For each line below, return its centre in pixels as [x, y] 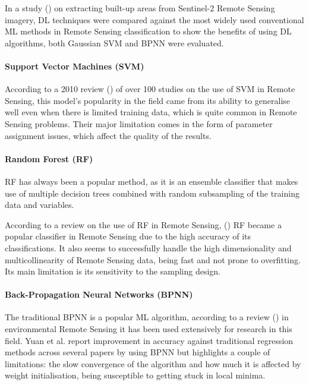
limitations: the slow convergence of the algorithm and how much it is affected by [153, 363]
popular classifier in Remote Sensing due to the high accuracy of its [128, 236]
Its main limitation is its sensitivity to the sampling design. [113, 271]
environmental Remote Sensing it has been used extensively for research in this [149, 329]
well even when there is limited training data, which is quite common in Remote [151, 112]
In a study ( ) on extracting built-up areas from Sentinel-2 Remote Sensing [140, 8]
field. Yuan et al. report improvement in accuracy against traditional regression [149, 340]
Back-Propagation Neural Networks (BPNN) [99, 294]
